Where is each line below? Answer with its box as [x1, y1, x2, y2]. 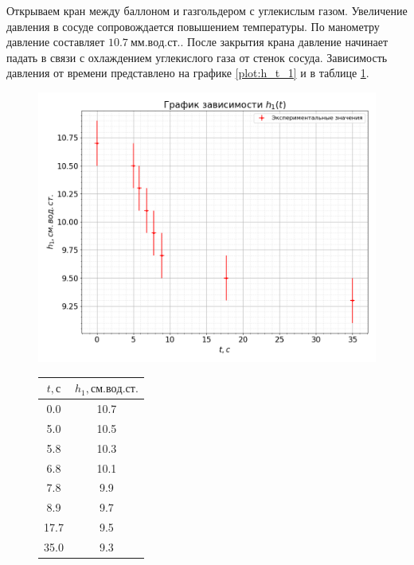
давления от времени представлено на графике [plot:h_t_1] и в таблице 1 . [6, 64, 369, 81]
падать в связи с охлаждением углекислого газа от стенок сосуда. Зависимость [6, 49, 388, 65]
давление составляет [6, 33, 105, 50]
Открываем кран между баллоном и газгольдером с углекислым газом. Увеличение [6, 2, 408, 18]
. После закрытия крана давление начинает [180, 33, 389, 50]
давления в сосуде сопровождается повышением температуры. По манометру [6, 18, 380, 34]
